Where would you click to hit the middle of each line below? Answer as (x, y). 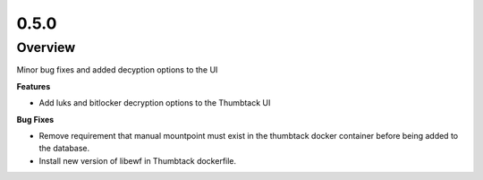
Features (34, 86)
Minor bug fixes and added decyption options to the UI (117, 70)
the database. (64, 149)
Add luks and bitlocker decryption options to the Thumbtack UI (155, 103)
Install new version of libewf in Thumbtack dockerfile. (138, 160)
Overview (46, 47)
